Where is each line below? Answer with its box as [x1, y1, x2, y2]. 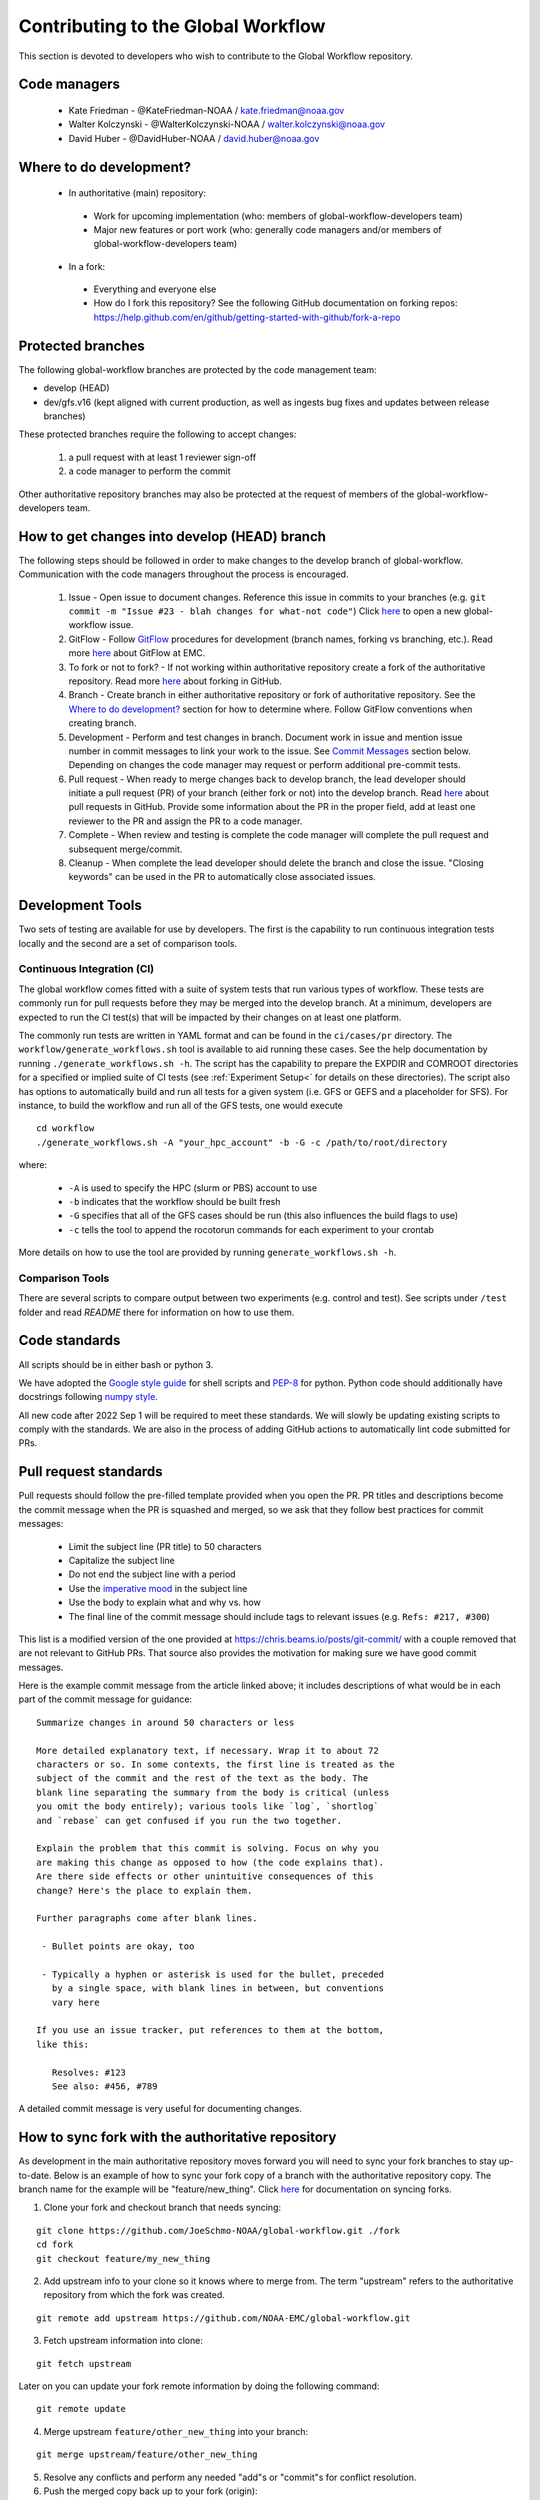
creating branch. [68, 717, 137, 729]
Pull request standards [18, 1463, 164, 1480]
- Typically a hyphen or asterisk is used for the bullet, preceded [41, 1968, 385, 1980]
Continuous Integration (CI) [18, 962, 155, 976]
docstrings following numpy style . [18, 1391, 159, 1403]
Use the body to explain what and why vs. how [68, 1596, 262, 1609]
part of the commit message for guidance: [18, 1693, 193, 1705]
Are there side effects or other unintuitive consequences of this [36, 1871, 374, 1882]
